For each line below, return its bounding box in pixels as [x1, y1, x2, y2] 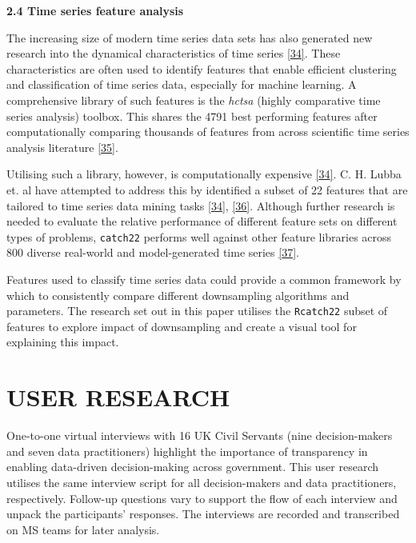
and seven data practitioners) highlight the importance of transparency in [6, 442, 368, 459]
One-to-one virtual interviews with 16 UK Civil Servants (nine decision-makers [6, 427, 393, 444]
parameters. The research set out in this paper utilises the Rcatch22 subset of [6, 302, 388, 319]
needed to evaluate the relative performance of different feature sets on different [6, 213, 398, 230]
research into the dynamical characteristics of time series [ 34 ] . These [6, 45, 341, 62]
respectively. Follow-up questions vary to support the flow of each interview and [6, 489, 398, 506]
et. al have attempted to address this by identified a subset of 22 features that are [6, 181, 408, 198]
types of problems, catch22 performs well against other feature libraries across [6, 228, 392, 245]
